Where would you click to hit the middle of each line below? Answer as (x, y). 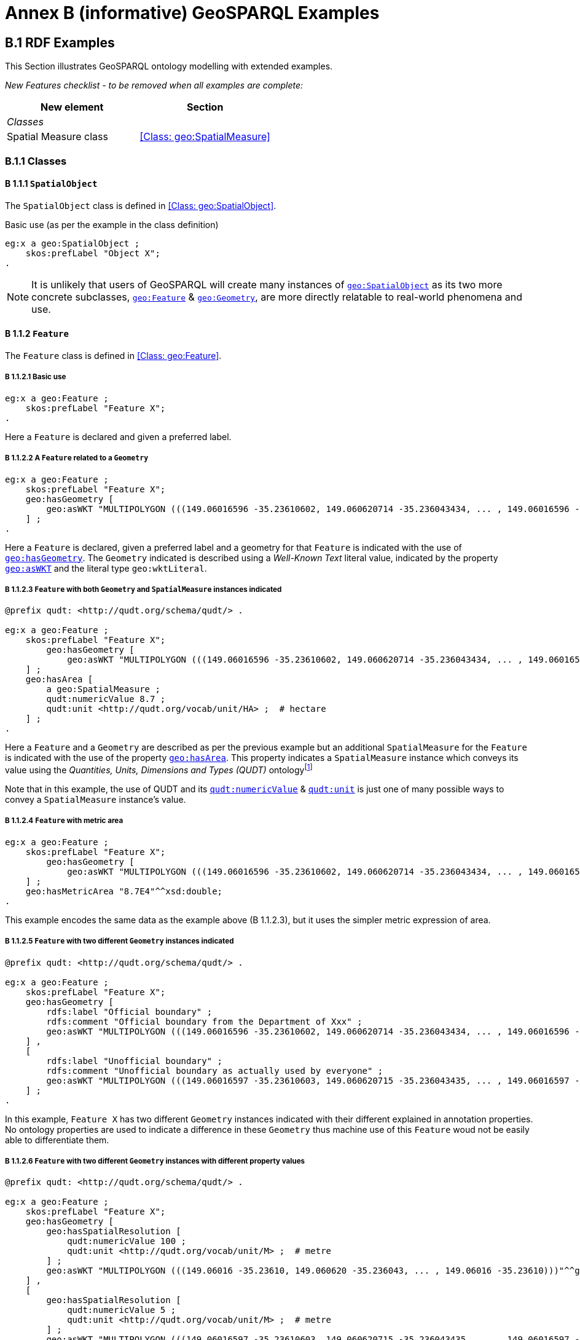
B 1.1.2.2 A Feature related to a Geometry (77, 458)
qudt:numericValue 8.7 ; (106, 699)
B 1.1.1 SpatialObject (51, 184)
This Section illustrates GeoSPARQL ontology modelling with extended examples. (169, 66)
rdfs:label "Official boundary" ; (129, 1011)
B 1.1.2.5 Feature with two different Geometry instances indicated (120, 941)
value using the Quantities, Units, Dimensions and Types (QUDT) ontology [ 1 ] (159, 769)
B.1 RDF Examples (60, 42)
